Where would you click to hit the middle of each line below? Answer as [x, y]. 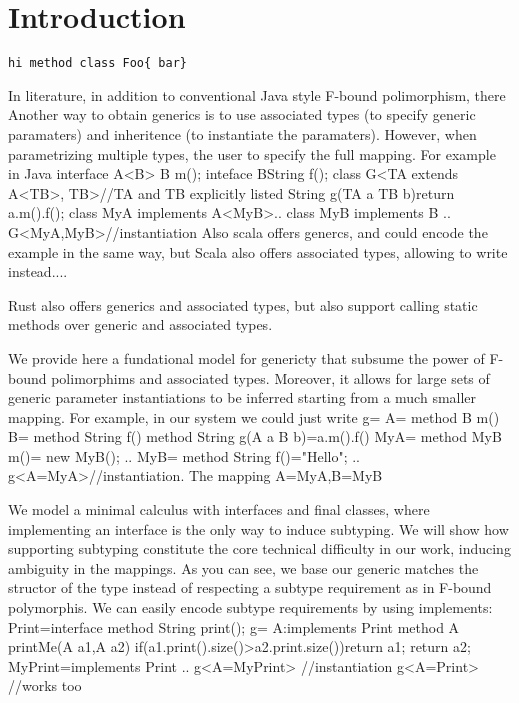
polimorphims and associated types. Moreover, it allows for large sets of [270, 377]
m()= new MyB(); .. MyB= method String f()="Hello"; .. [184, 455]
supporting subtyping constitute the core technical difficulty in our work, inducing [259, 548]
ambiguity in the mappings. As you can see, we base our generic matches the [243, 567]
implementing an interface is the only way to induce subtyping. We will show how [258, 528]
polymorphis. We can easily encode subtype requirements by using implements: [250, 607]
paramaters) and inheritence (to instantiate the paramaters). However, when [242, 133]
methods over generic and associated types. [140, 324]
